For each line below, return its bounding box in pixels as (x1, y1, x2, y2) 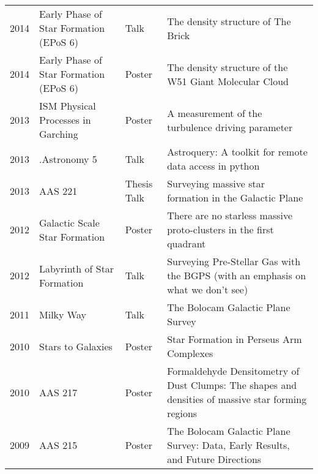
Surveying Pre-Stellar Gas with (167, 254, 301, 268)
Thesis (125, 176, 153, 190)
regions (167, 406, 198, 420)
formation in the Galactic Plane (167, 190, 303, 205)
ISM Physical (39, 99, 96, 113)
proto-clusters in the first (167, 222, 274, 236)
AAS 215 (39, 438, 78, 452)
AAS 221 (39, 183, 78, 198)
